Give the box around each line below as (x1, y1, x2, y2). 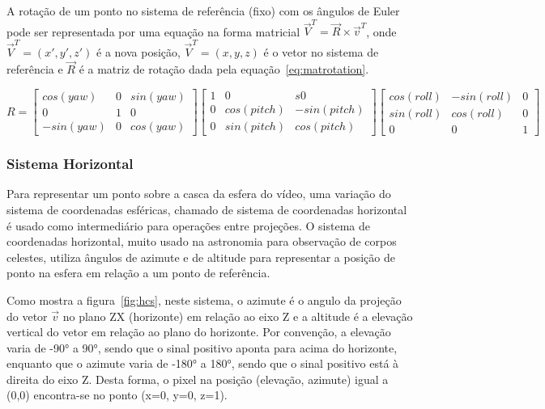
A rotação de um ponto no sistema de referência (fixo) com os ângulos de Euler (6, 2, 400, 19)
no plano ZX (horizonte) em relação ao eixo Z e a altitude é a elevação (62, 307, 413, 324)
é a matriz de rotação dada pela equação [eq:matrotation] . (79, 61, 369, 78)
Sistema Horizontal (6, 154, 134, 174)
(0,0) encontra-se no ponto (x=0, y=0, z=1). (6, 386, 228, 403)
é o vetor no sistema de (263, 43, 379, 60)
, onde (366, 23, 397, 40)
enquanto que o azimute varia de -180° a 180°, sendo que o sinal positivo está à (6, 355, 399, 372)
